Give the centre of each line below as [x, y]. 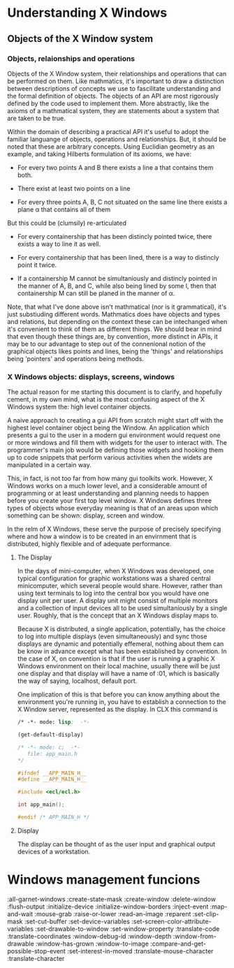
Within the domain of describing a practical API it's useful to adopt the [108, 131]
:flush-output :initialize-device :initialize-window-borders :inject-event [108, 907]
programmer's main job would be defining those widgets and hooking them [115, 450]
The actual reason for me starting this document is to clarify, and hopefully [115, 392]
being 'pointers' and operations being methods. [76, 358]
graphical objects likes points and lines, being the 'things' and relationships [115, 351]
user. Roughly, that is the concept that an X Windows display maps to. [118, 615]
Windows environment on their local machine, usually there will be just [119, 666]
